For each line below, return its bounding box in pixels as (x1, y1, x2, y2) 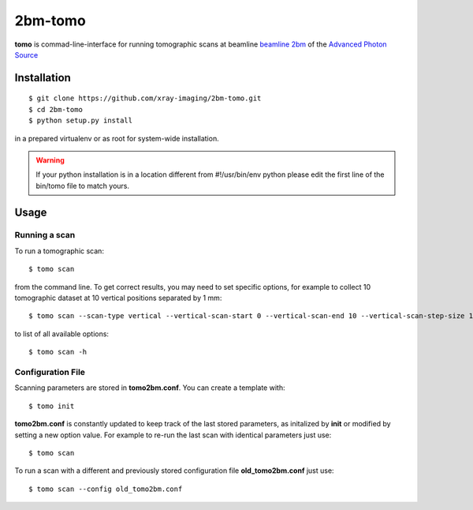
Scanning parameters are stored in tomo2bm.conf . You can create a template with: (14, 383, 285, 392)
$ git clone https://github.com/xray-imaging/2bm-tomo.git (28, 94, 262, 103)
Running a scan (14, 230, 76, 241)
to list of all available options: (14, 328, 110, 339)
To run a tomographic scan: (14, 246, 104, 256)
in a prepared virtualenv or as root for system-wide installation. (14, 133, 220, 143)
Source (14, 50, 39, 59)
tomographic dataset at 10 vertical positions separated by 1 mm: (14, 293, 222, 303)
